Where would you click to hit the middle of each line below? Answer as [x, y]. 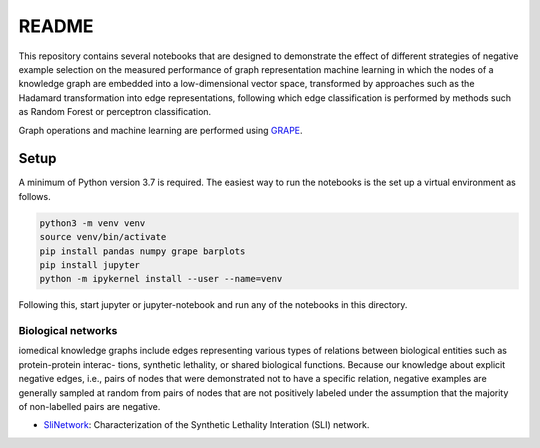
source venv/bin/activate [103, 237]
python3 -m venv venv [92, 223]
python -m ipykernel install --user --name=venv [161, 279]
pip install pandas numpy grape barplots [142, 251]
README [56, 26]
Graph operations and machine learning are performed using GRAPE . [161, 130]
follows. [34, 196]
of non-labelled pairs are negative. [89, 407]
